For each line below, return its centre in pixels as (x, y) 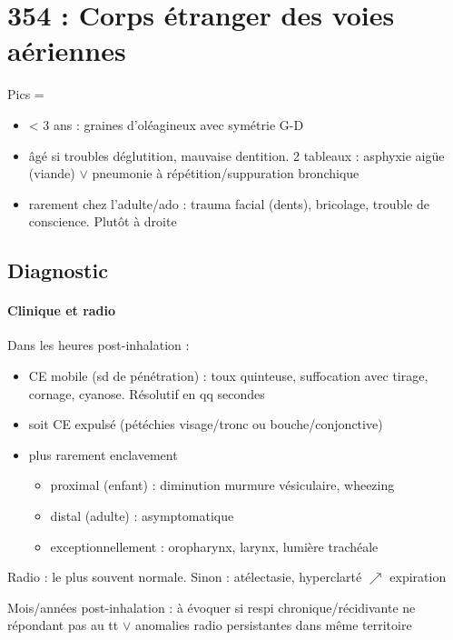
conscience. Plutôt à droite (103, 221)
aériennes (67, 50)
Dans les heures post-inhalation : (98, 345)
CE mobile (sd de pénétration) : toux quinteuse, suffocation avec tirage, (228, 376)
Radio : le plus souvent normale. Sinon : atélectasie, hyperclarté (185, 577)
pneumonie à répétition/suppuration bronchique (226, 173)
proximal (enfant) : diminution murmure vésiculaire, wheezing (222, 485)
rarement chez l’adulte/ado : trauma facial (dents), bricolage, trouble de (229, 203)
